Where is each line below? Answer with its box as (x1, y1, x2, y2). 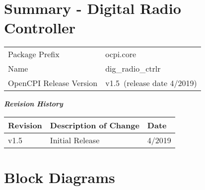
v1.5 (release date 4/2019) (105, 77, 197, 89)
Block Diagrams (4, 167, 115, 188)
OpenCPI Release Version (8, 77, 98, 89)
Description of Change (50, 119, 139, 131)
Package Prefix (8, 48, 60, 60)
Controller (4, 17, 76, 38)
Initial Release (50, 134, 100, 146)
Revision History (4, 98, 63, 109)
